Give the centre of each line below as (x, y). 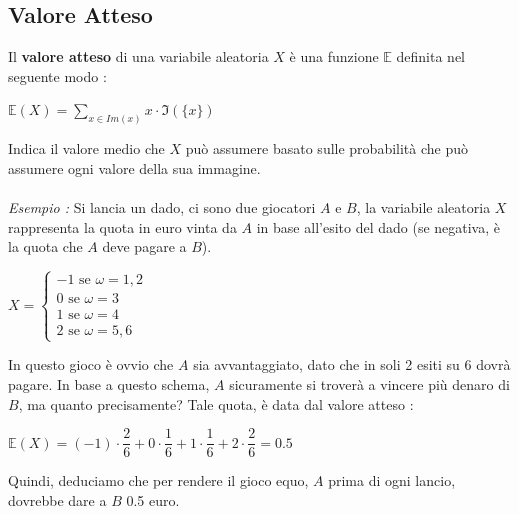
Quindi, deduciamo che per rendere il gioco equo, (158, 480)
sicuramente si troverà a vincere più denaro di (369, 384)
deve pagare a (144, 246)
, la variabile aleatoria (423, 207)
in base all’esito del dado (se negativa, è (378, 226)
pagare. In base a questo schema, (109, 384)
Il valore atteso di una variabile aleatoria (138, 56)
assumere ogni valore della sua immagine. (134, 167)
